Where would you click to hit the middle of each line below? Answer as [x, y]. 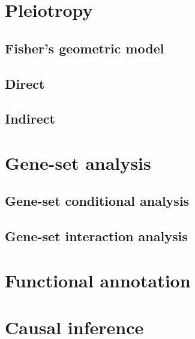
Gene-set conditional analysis [97, 201]
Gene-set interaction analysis [96, 236]
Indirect [30, 118]
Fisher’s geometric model [85, 48]
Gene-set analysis [78, 162]
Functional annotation [98, 280]
